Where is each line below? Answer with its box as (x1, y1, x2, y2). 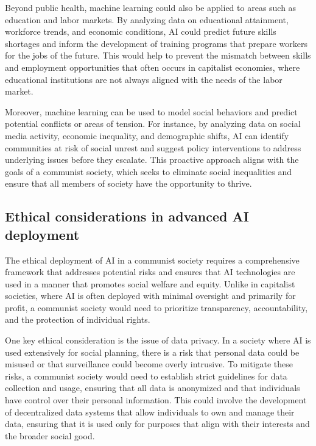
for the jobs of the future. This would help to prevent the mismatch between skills (5, 49, 311, 62)
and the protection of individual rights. (5, 313, 150, 326)
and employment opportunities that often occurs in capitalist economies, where (5, 60, 300, 73)
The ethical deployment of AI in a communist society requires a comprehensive (5, 253, 300, 266)
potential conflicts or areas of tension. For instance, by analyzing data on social (5, 117, 301, 130)
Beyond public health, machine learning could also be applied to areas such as (5, 1, 297, 13)
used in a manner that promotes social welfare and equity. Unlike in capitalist (5, 277, 295, 290)
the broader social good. (5, 429, 95, 442)
